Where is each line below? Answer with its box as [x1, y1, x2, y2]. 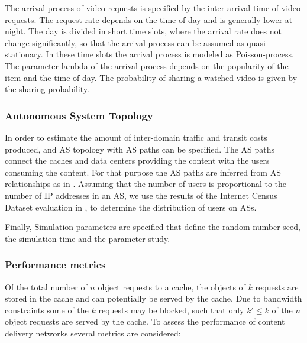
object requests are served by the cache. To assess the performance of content [5, 315, 285, 328]
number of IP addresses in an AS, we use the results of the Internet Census [5, 189, 277, 201]
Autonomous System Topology [5, 108, 153, 122]
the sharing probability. [5, 83, 89, 95]
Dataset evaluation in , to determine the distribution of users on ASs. [5, 200, 257, 213]
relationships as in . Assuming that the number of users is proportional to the [5, 177, 287, 190]
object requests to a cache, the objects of [98, 280, 245, 293]
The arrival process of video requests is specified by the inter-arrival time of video [5, 2, 301, 14]
